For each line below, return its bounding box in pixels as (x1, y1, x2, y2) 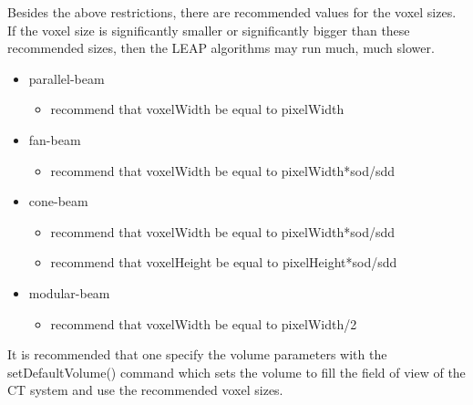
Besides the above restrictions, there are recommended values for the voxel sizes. (7, 3, 457, 21)
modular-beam (28, 283, 110, 302)
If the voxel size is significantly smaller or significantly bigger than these (7, 20, 410, 39)
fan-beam (28, 130, 81, 149)
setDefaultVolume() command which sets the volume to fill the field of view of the (7, 362, 466, 381)
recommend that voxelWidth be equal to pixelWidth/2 (50, 314, 357, 333)
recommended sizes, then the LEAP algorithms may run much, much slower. (7, 38, 435, 57)
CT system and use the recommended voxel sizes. (7, 380, 283, 400)
